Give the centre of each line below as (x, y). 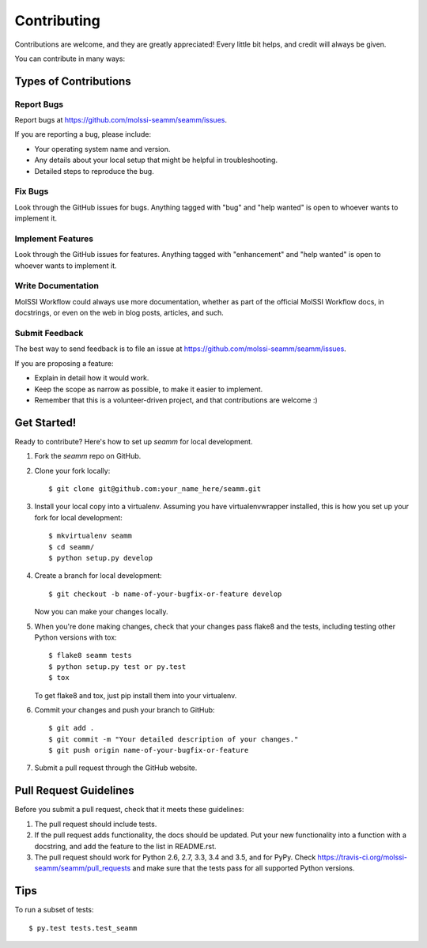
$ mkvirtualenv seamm (90, 536)
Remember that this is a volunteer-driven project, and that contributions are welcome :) (176, 400)
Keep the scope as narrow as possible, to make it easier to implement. (149, 389)
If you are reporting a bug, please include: (83, 134)
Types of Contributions (73, 81)
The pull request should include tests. (96, 824)
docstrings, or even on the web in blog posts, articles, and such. (119, 313)
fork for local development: (78, 517)
